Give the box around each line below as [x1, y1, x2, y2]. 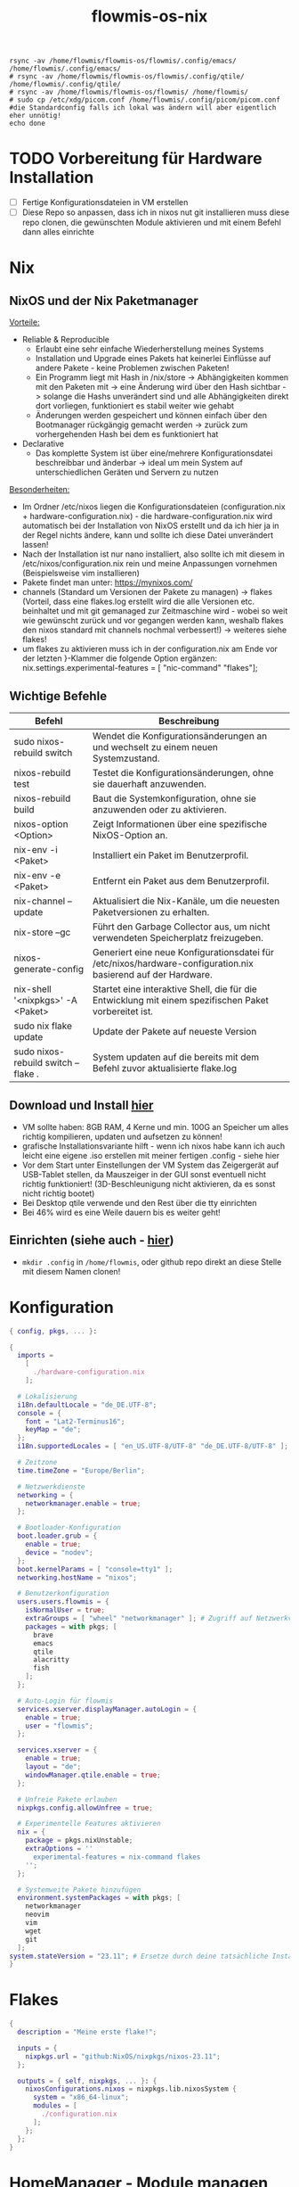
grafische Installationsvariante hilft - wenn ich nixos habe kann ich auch [21, 1140, 286, 1151]
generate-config [13, 963, 85, 976]
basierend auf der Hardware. [92, 969, 213, 981]
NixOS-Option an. [92, 829, 168, 842]
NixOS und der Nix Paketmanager [9, 293, 198, 309]
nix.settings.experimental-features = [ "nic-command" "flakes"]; [21, 663, 258, 673]
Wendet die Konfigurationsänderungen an [92, 730, 268, 742]
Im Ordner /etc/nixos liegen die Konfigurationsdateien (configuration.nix [21, 501, 287, 512]
